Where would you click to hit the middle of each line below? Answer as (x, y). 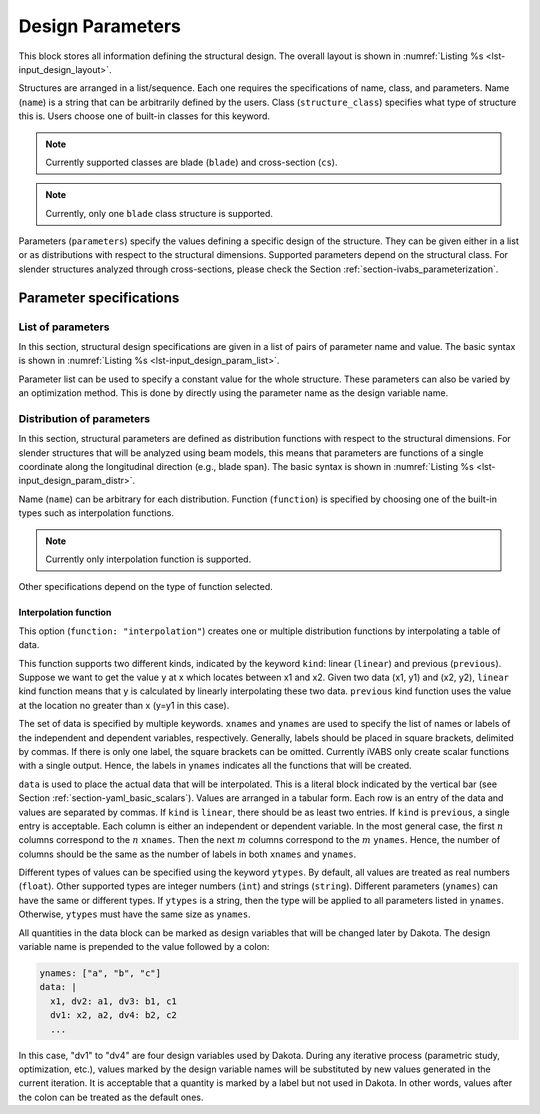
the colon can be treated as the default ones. (111, 1097)
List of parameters (64, 327)
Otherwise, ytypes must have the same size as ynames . (134, 914)
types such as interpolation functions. (96, 513)
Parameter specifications (99, 297)
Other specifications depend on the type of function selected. (146, 587)
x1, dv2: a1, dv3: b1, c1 (113, 1001)
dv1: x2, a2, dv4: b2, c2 (113, 1015)
